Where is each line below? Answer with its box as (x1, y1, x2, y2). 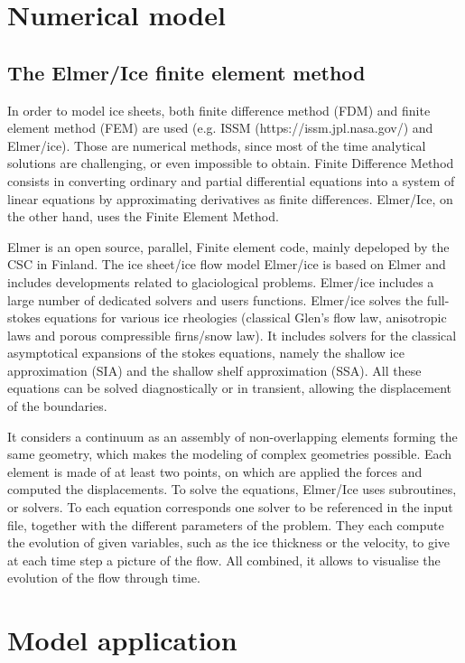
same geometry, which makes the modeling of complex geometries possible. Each (7, 444, 452, 463)
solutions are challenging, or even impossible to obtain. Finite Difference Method (7, 154, 454, 173)
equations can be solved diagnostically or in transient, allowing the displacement (7, 378, 452, 397)
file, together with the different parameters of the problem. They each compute (7, 515, 444, 534)
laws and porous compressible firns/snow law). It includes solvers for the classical (7, 325, 457, 344)
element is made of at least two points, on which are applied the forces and (7, 462, 423, 481)
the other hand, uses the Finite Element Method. (7, 207, 279, 226)
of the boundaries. (7, 397, 107, 416)
